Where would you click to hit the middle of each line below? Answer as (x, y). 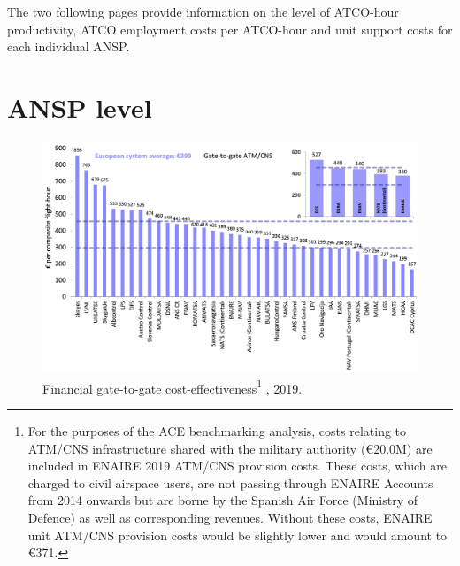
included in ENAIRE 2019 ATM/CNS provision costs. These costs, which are (238, 466)
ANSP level (80, 107)
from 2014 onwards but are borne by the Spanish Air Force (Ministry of (222, 500)
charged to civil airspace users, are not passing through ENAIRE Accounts (230, 482)
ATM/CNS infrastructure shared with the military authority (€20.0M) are (230, 448)
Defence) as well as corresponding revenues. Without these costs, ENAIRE (230, 517)
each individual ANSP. (69, 46)
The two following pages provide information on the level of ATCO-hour (203, 11)
